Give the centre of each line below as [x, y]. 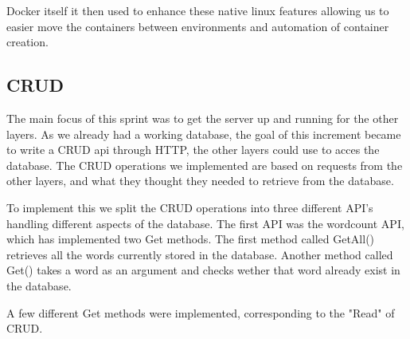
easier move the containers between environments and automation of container [198, 26]
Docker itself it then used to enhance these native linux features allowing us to [198, 10]
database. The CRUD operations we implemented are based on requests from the [205, 165]
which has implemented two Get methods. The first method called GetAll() [191, 239]
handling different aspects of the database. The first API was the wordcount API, [205, 223]
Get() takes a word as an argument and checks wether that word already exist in [203, 270]
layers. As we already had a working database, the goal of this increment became [204, 134]
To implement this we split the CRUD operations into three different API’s [190, 207]
